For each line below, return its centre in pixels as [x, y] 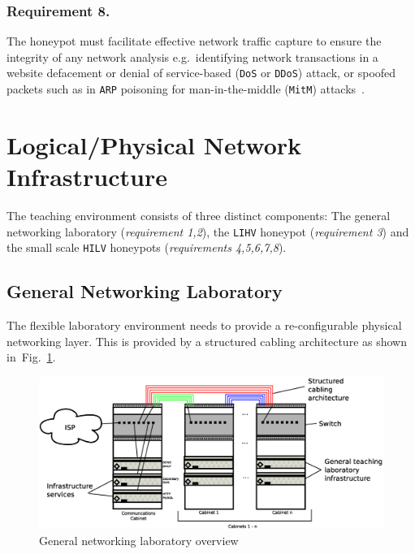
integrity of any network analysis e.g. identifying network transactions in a [192, 56]
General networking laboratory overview [139, 541]
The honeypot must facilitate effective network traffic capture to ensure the [194, 41]
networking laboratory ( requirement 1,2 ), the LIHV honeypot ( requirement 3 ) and [208, 231]
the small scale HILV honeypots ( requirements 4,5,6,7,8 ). [147, 247]
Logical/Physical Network [154, 144]
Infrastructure [87, 177]
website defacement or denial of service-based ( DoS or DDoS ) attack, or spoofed [201, 73]
